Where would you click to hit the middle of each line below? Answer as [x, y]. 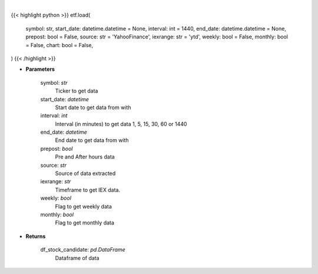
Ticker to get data [77, 91]
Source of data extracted [85, 173]
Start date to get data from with [93, 107]
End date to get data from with [92, 140]
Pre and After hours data [85, 157]
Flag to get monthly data [85, 223]
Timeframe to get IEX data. [88, 190]
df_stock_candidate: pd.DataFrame [83, 250]
